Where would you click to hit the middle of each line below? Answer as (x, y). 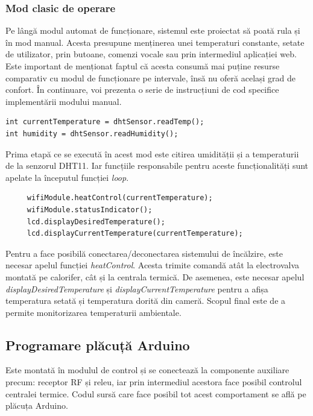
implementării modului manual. (64, 101)
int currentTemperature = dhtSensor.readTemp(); (105, 122)
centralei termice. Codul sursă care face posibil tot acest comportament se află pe (156, 393)
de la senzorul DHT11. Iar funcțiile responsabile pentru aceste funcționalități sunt (157, 165)
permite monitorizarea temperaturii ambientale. (93, 312)
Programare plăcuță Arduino (98, 345)
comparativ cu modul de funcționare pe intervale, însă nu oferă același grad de (151, 77)
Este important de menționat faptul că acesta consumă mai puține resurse (143, 66)
